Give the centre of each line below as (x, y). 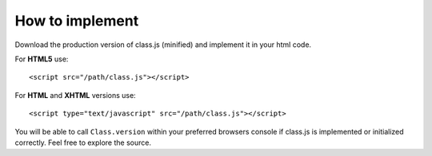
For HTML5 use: (42, 59)
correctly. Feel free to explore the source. (83, 142)
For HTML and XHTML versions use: (75, 95)
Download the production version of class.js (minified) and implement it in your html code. (163, 45)
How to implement (77, 21)
